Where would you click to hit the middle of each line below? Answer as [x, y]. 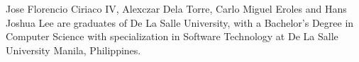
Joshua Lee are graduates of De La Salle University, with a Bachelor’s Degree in [180, 22]
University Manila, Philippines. [73, 50]
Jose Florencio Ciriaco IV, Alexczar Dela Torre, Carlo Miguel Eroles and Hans [176, 8]
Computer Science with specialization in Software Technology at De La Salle [172, 36]
